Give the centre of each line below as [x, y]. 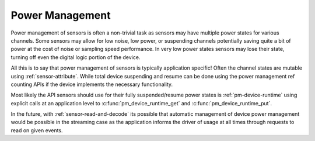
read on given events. [37, 130]
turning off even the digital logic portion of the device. [76, 57]
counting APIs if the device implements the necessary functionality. [92, 84]
